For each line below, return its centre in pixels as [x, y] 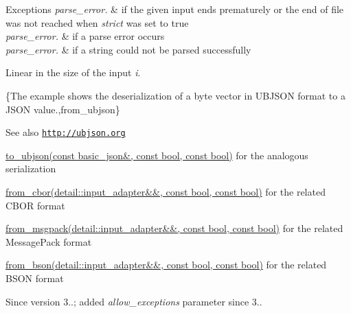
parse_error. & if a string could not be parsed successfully [128, 49]
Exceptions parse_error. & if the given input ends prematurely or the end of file [175, 9]
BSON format [35, 278]
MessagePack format [49, 241]
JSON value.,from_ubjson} [63, 109]
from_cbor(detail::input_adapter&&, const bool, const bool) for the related [166, 192]
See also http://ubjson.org [66, 132]
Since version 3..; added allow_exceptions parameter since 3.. [134, 301]
